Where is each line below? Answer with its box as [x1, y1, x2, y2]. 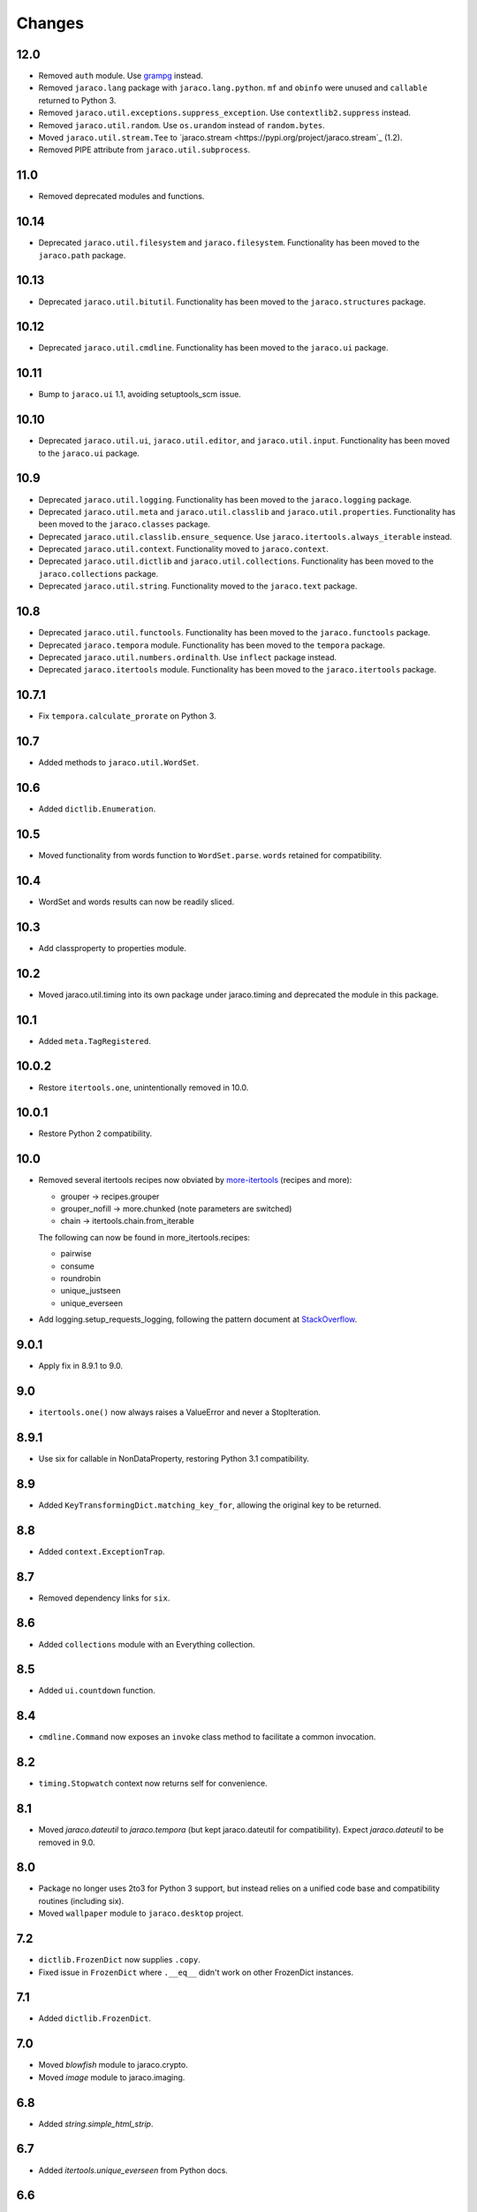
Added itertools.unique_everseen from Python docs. [38, 2164, 229, 2176]
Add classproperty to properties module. [38, 942, 187, 953]
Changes [16, 13, 84, 33]
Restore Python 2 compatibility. [38, 1128, 153, 1139]
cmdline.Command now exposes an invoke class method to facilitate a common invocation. [38, 1732, 376, 1742]
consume [60, 1261, 95, 1271]
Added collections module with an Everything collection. [38, 1639, 255, 1649]
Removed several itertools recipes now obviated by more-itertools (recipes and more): [38, 1175, 352, 1186]
